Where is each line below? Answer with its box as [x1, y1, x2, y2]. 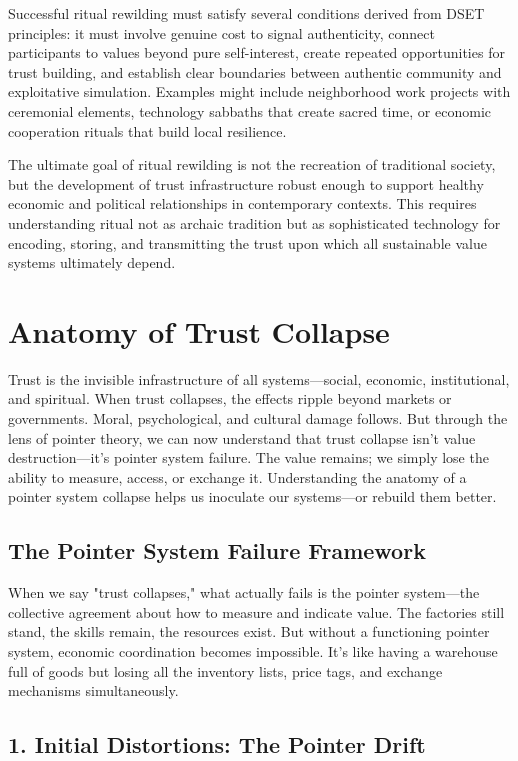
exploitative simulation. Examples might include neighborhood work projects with [8, 81, 511, 102]
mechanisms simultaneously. [8, 680, 179, 701]
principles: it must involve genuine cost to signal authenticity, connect [8, 22, 435, 43]
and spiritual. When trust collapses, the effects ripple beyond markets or [8, 388, 452, 409]
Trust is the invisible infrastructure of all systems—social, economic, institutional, [8, 368, 510, 389]
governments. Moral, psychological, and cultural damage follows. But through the [8, 408, 508, 429]
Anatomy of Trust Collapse [8, 310, 390, 351]
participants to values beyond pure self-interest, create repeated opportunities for [8, 42, 505, 63]
